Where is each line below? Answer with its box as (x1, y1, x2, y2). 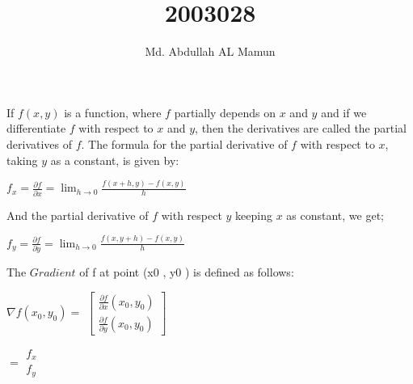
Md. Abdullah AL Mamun (145, 43, 276, 60)
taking (6, 151, 38, 168)
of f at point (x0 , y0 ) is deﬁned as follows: (79, 263, 294, 280)
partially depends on (174, 103, 276, 120)
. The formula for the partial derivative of (81, 135, 288, 152)
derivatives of (6, 135, 73, 152)
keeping (235, 206, 272, 223)
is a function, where (64, 103, 162, 120)
